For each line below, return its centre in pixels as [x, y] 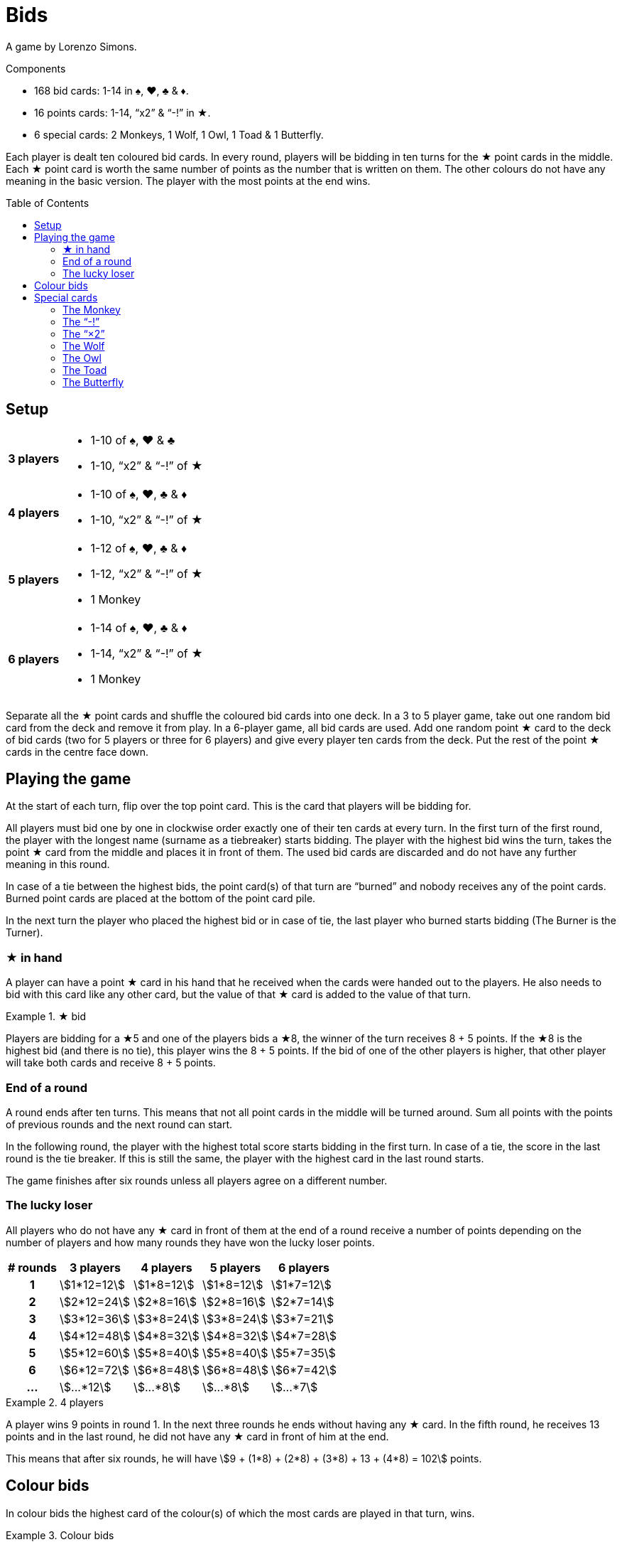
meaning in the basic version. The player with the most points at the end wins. [188, 181]
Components [36, 68]
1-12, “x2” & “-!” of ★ [147, 573]
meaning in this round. [58, 864]
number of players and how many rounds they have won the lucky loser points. [190, 1242]
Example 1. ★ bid [46, 1017]
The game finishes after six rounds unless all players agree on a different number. [197, 1180]
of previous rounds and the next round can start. [119, 1124]
